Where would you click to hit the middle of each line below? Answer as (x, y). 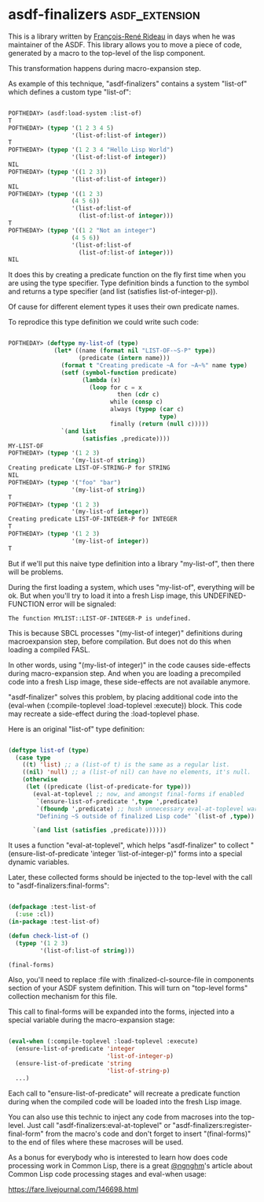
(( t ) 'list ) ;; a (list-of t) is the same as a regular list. (126, 765)
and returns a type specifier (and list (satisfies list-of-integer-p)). (113, 291)
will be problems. (36, 572)
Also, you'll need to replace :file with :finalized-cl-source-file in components (131, 980)
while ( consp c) (136, 402)
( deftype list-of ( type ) (49, 750)
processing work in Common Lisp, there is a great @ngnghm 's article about (130, 1165)
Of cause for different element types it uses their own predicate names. (124, 307)
